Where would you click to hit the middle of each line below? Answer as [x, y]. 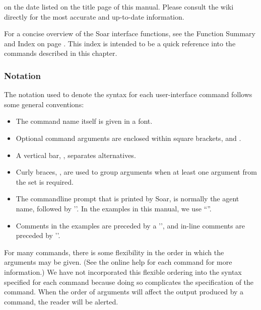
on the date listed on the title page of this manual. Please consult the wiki [119, 7]
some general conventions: [44, 104]
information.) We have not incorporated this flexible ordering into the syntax [123, 272]
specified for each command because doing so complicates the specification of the [129, 282]
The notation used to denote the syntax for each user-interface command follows [128, 94]
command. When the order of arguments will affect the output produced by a [124, 292]
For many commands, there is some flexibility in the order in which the [114, 252]
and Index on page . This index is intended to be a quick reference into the [120, 43]
